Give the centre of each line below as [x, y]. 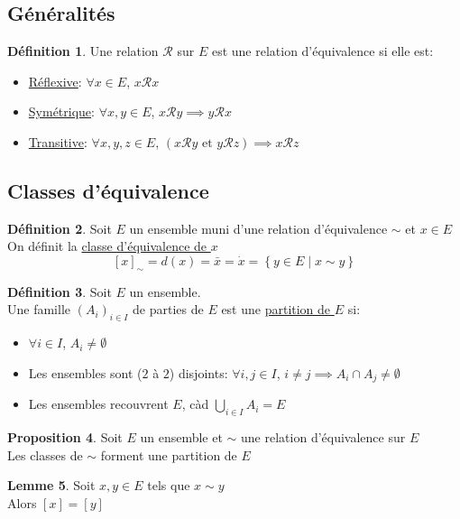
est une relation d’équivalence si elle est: [322, 51]
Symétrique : [61, 111]
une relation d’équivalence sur [323, 437]
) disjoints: [198, 372]
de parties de [168, 309]
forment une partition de [169, 454]
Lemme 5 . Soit [51, 485]
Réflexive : [55, 81]
